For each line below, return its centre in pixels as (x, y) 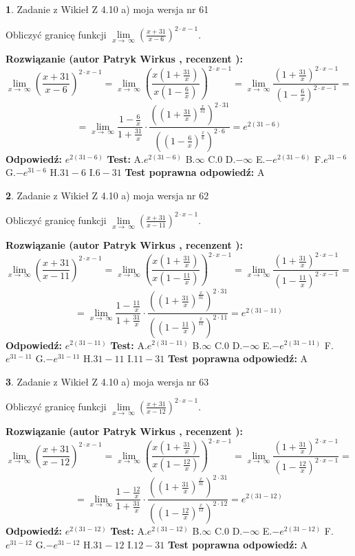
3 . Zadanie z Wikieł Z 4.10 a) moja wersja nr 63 (107, 381)
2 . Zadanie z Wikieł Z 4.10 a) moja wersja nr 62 (107, 195)
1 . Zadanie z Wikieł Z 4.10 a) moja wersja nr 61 (107, 9)
